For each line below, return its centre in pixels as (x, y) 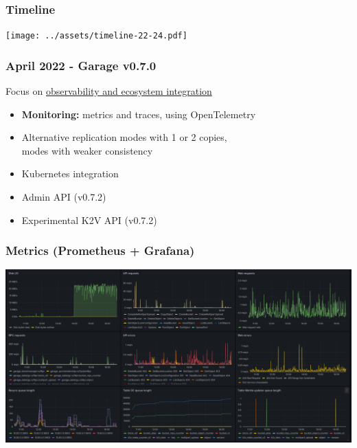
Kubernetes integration (70, 173)
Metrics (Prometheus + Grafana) (100, 250)
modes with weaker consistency (87, 150)
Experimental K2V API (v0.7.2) (89, 220)
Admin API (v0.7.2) (64, 197)
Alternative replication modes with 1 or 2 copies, (124, 137)
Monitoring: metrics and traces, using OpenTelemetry (139, 114)
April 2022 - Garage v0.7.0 (81, 65)
